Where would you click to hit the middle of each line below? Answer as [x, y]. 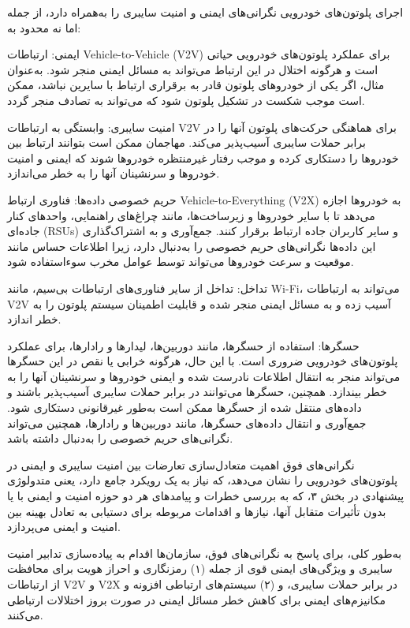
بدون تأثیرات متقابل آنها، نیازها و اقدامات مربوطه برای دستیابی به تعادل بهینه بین [197, 511]
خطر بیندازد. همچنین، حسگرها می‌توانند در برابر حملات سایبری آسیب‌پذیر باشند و [197, 392]
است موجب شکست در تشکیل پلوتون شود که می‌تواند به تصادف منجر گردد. [186, 100]
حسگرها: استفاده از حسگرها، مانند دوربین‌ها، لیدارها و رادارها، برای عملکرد [183, 345]
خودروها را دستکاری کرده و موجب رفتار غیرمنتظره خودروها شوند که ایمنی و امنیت [203, 157]
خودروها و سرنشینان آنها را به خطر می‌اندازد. [114, 173]
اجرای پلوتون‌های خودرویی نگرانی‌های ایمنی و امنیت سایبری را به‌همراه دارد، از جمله [205, 12]
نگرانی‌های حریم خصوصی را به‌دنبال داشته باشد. [120, 438]
